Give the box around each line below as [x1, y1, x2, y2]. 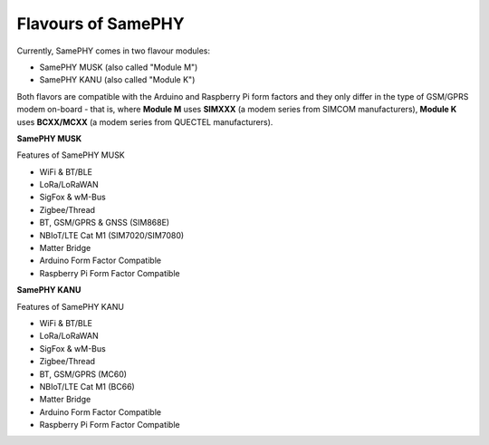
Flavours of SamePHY [16, 14, 185, 34]
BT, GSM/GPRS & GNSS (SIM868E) [39, 218, 170, 228]
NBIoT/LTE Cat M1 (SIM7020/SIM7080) [39, 229, 185, 240]
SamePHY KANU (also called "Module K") [39, 74, 196, 85]
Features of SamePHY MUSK [16, 150, 126, 160]
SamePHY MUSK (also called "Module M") [39, 62, 198, 73]
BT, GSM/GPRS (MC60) [39, 368, 127, 380]
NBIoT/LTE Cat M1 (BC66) [39, 381, 135, 392]
